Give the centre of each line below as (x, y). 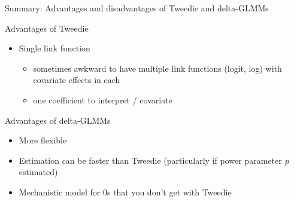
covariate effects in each (77, 80)
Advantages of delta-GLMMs (58, 120)
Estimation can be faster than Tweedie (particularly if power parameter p (154, 160)
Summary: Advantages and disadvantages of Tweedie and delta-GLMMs (137, 8)
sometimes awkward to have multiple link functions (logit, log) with (157, 68)
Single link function (54, 48)
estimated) (38, 172)
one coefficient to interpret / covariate (103, 100)
